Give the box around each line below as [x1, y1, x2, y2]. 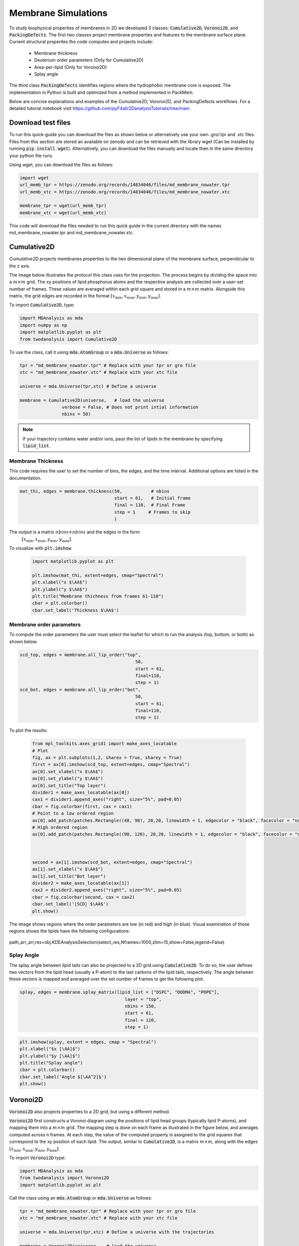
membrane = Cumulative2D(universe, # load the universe [19, 397, 164, 403]
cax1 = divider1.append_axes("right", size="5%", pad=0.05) [32, 796, 182, 802]
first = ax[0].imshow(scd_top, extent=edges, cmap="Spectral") [32, 762, 190, 768]
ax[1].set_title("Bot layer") [32, 873, 106, 879]
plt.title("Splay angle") [19, 1060, 83, 1066]
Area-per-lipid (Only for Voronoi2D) [34, 64, 107, 70]
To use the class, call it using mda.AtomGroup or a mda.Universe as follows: [9, 349, 169, 355]
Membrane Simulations [9, 7, 108, 18]
